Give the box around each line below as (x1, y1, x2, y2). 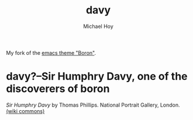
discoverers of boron (6, 82, 110, 96)
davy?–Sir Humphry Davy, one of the (6, 70, 188, 83)
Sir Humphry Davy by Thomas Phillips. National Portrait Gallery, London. (6, 101, 180, 108)
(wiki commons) (6, 107, 45, 114)
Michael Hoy (82, 23, 114, 30)
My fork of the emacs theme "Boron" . (6, 49, 96, 56)
